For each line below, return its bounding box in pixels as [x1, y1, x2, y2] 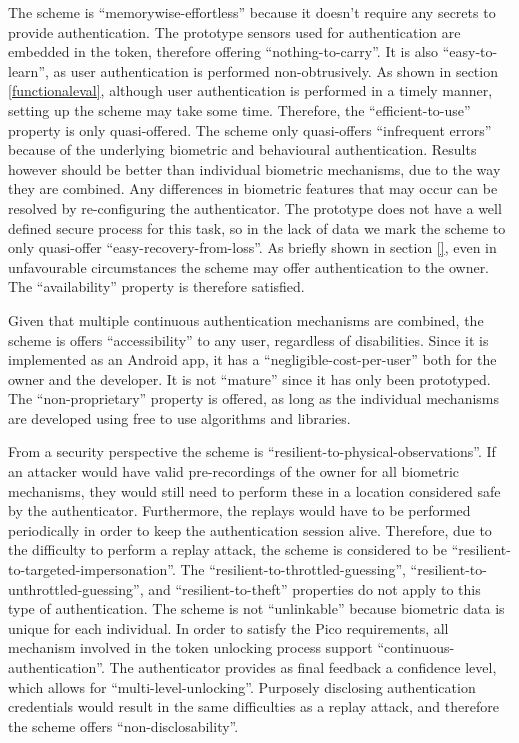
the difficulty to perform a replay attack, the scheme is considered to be [8, 539, 448, 560]
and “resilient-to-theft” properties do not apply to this [148, 578, 481, 599]
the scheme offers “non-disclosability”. [8, 715, 239, 736]
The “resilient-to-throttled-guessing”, [180, 559, 406, 580]
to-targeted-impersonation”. [8, 559, 176, 580]
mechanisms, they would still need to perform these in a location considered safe [8, 480, 501, 501]
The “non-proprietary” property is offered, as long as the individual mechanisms [8, 388, 500, 409]
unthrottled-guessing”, [8, 578, 144, 599]
